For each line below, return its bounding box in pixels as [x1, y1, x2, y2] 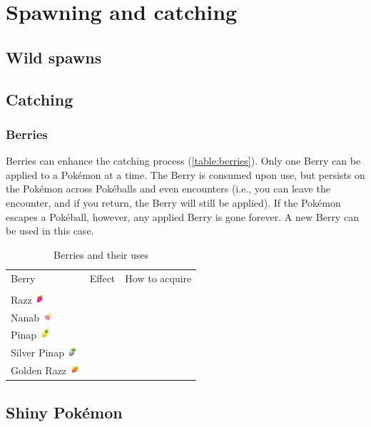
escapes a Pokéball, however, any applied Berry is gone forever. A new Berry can [6, 209, 359, 224]
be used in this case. [6, 223, 94, 238]
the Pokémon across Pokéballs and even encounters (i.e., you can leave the [6, 181, 330, 196]
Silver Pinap [11, 345, 64, 360]
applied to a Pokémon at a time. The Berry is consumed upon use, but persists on [6, 167, 365, 182]
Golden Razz [11, 363, 67, 378]
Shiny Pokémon [6, 401, 123, 423]
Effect [89, 270, 116, 285]
